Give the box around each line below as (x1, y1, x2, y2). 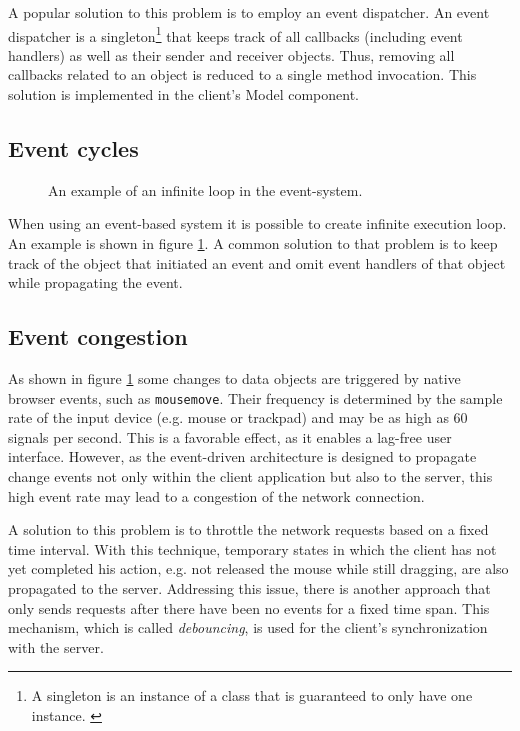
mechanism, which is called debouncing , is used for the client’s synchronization (8, 617, 488, 638)
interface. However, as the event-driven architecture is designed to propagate (8, 446, 477, 467)
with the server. (8, 636, 104, 657)
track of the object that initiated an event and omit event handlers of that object (8, 252, 506, 273)
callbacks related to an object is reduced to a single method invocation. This (8, 64, 477, 85)
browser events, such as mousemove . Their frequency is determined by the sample (8, 387, 503, 408)
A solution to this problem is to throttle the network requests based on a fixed (8, 519, 489, 540)
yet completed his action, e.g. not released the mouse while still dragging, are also (8, 558, 509, 579)
